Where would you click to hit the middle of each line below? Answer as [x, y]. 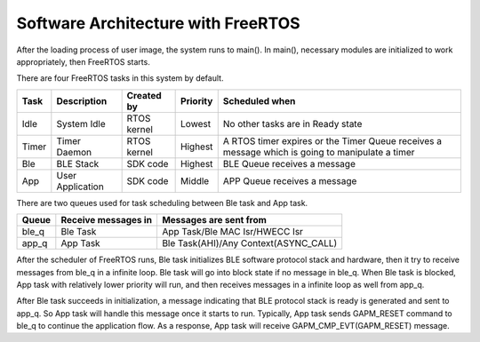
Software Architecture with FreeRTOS [159, 23]
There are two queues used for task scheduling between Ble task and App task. [162, 203]
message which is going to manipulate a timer [319, 152]
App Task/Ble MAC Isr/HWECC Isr [232, 232]
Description [82, 100]
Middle [195, 180]
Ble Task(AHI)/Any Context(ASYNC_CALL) [249, 243]
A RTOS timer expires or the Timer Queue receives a [332, 140]
